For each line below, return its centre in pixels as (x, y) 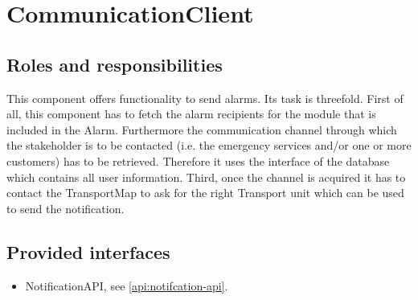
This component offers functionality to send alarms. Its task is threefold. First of (205, 98)
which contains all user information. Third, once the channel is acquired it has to (206, 177)
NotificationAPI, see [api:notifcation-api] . (127, 285)
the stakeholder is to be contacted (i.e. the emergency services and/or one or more (209, 145)
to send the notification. (66, 208)
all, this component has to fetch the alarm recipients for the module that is (191, 114)
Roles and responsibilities (115, 64)
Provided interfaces (88, 251)
